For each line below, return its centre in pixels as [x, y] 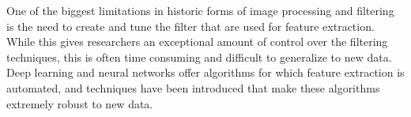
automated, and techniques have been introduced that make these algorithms [193, 87]
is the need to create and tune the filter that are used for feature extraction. [190, 26]
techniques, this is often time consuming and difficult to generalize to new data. [199, 57]
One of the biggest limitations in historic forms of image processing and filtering [200, 10]
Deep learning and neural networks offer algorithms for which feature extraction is [205, 72]
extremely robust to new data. [80, 103]
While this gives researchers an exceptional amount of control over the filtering [197, 42]
